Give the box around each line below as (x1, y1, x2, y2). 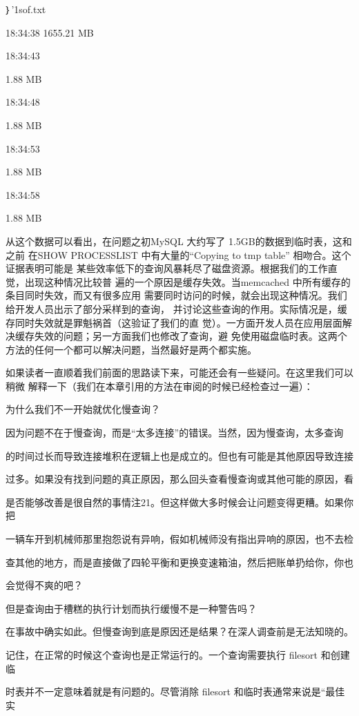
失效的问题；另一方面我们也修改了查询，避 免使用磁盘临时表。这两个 (34, 329, 347, 343)
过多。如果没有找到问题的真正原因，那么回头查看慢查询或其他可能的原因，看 (6, 472, 353, 486)
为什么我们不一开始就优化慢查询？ (6, 402, 160, 416)
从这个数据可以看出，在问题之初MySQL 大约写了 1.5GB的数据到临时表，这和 (6, 233, 352, 248)
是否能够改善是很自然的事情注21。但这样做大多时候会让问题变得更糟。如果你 (6, 494, 353, 509)
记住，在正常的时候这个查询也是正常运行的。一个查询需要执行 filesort (6, 648, 318, 661)
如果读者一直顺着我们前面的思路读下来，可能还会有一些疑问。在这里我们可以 (6, 365, 353, 380)
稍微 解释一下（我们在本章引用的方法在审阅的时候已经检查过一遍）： (6, 378, 313, 393)
